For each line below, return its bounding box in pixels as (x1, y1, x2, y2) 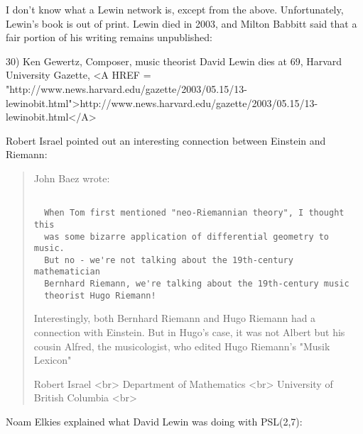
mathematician (33, 267, 100, 277)
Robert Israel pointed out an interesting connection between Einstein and (6, 133, 326, 148)
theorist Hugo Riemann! (44, 290, 156, 301)
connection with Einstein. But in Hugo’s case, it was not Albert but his (33, 325, 345, 340)
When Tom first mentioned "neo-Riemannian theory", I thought (44, 208, 345, 218)
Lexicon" (33, 352, 72, 367)
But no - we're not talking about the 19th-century (44, 255, 293, 265)
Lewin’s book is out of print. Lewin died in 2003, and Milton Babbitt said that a (6, 16, 357, 30)
